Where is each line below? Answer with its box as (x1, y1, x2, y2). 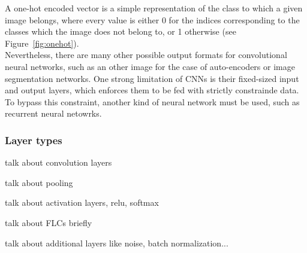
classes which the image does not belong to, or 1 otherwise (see (5, 25, 236, 38)
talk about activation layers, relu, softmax (5, 196, 159, 209)
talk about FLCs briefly (5, 216, 92, 228)
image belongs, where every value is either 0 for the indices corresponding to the (5, 13, 300, 26)
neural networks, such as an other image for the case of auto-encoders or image (5, 60, 295, 72)
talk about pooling (5, 176, 73, 188)
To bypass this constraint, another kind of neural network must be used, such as (5, 95, 300, 108)
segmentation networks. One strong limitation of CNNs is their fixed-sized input (5, 72, 299, 84)
